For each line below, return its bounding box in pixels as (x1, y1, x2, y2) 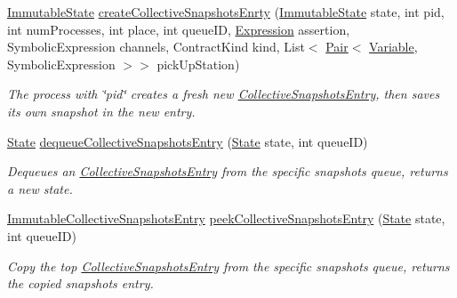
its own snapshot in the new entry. (7, 101, 196, 120)
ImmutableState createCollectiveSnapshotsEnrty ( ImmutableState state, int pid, (7, 3, 445, 20)
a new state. (7, 179, 73, 197)
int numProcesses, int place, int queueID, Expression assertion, (7, 20, 350, 38)
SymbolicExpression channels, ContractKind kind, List (7, 37, 305, 56)
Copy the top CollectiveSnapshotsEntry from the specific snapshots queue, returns (7, 256, 450, 275)
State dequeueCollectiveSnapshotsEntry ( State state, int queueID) (7, 132, 368, 150)
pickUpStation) (156, 54, 240, 73)
